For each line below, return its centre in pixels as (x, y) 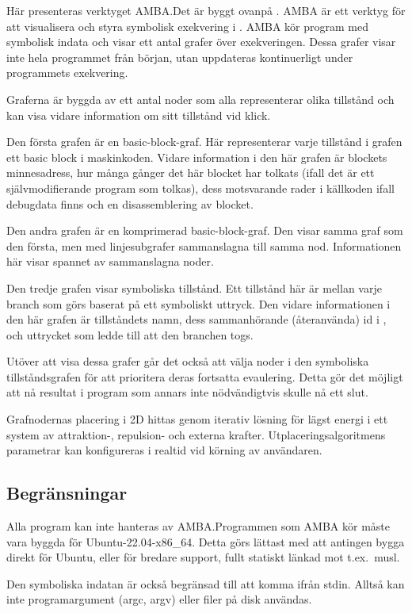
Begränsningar (67, 493)
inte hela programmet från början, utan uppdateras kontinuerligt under (180, 57)
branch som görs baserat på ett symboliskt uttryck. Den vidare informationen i (198, 303)
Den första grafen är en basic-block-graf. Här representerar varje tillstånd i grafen (204, 142)
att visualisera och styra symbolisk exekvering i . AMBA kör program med (187, 26)
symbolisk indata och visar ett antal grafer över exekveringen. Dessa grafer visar (201, 42)
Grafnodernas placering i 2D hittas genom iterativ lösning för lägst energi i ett (197, 419)
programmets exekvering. (67, 73)
